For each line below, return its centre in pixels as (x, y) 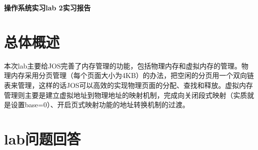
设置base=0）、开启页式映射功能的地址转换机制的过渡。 (100, 105)
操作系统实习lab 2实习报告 (47, 7)
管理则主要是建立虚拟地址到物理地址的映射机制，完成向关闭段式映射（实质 (126, 95)
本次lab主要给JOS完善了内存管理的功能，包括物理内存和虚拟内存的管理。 (123, 65)
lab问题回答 (42, 138)
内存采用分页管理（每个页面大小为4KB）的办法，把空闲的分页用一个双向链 (132, 75)
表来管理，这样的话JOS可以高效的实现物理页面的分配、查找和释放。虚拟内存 (129, 85)
